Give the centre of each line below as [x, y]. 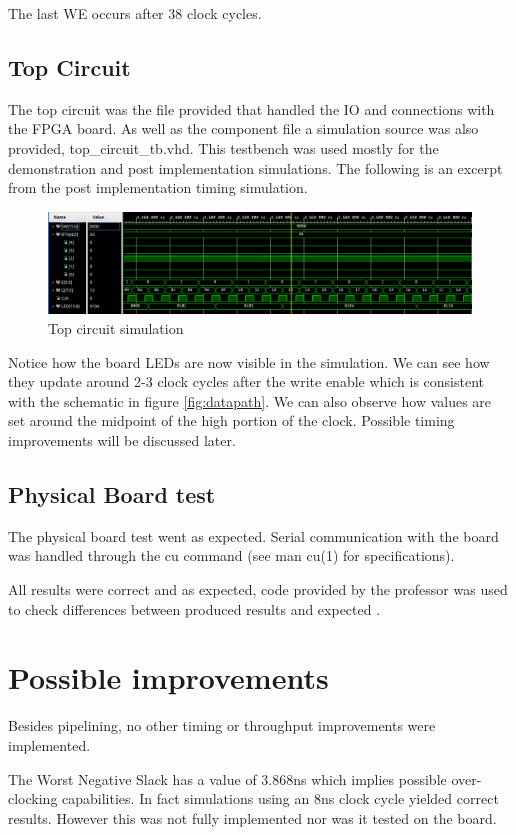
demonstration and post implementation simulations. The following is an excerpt [255, 167]
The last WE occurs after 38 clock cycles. [135, 13]
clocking [33, 798]
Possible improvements [168, 677]
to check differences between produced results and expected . [194, 608]
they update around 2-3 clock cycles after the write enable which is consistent [246, 381]
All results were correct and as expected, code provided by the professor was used [258, 589]
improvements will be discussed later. [122, 440]
